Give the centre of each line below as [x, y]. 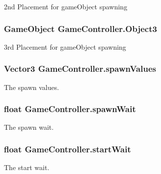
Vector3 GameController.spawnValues [80, 69]
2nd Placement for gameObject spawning [66, 6]
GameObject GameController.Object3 [80, 28]
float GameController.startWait [67, 149]
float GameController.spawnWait [70, 109]
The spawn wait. [29, 127]
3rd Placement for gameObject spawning [65, 46]
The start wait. [27, 167]
